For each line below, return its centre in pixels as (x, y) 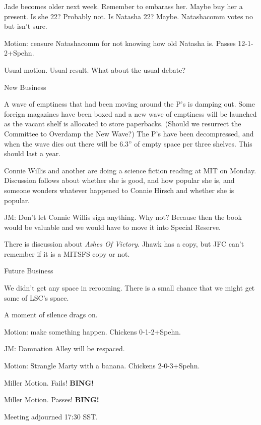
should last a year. (32, 153)
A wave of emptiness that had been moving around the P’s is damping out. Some (129, 104)
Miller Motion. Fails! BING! (49, 382)
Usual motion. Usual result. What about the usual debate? (95, 69)
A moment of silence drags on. (51, 315)
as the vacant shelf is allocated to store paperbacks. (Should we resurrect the (123, 124)
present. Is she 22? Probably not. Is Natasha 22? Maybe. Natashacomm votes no (128, 16)
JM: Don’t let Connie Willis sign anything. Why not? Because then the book (123, 217)
